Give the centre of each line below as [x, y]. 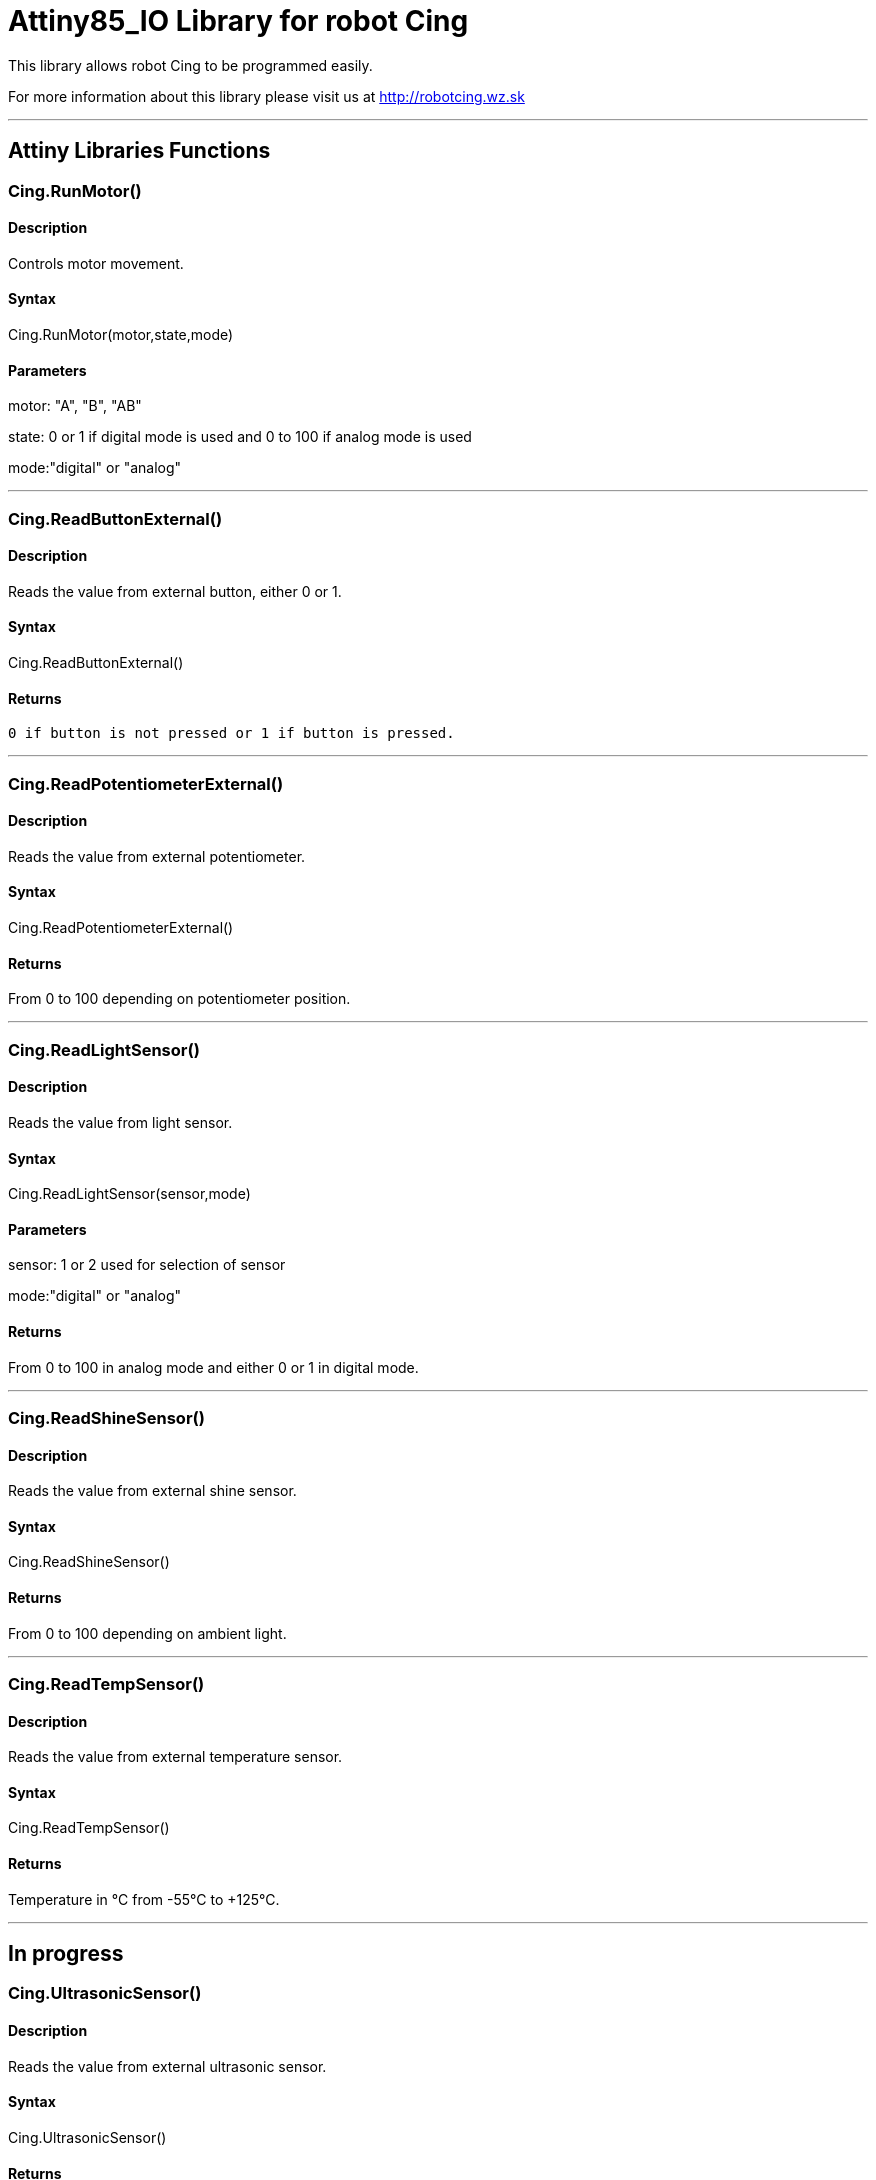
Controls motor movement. [96, 263]
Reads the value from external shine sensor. [152, 1491]
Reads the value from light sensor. [120, 1122]
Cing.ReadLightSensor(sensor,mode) [129, 1194]
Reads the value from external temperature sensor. [175, 1757]
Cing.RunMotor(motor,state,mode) [121, 335]
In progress [66, 1954]
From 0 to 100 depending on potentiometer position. [179, 999]
